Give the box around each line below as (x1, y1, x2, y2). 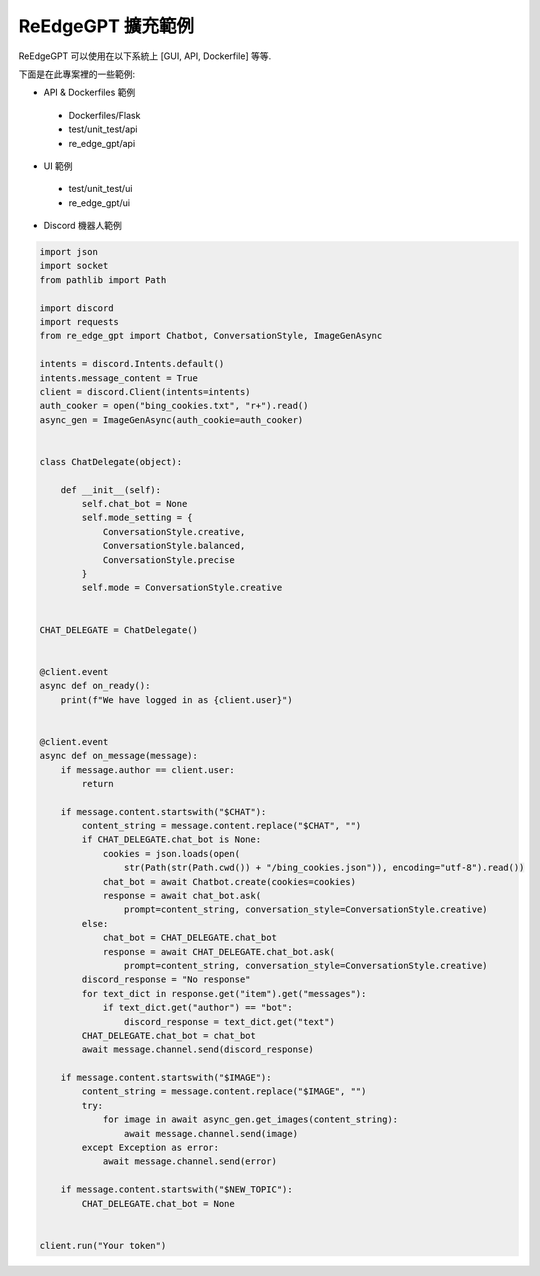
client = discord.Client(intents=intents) (39, 386, 251, 397)
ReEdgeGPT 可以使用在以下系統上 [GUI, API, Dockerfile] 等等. (18, 50, 272, 62)
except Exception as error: (81, 1142, 220, 1154)
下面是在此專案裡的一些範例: (18, 68, 136, 80)
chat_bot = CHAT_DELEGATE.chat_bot (102, 932, 277, 944)
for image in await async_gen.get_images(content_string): (102, 1114, 399, 1125)
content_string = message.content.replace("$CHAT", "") (81, 820, 362, 832)
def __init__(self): (60, 484, 162, 495)
